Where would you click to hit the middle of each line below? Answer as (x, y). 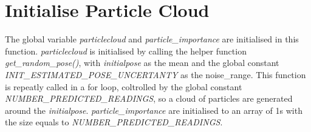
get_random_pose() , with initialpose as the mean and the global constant (142, 63)
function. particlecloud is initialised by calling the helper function (126, 51)
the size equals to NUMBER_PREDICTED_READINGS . (114, 122)
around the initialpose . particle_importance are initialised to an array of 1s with (154, 110)
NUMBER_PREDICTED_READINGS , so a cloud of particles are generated (149, 98)
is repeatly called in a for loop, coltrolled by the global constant (124, 86)
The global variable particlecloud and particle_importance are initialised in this (152, 39)
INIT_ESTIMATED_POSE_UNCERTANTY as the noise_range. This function (155, 74)
